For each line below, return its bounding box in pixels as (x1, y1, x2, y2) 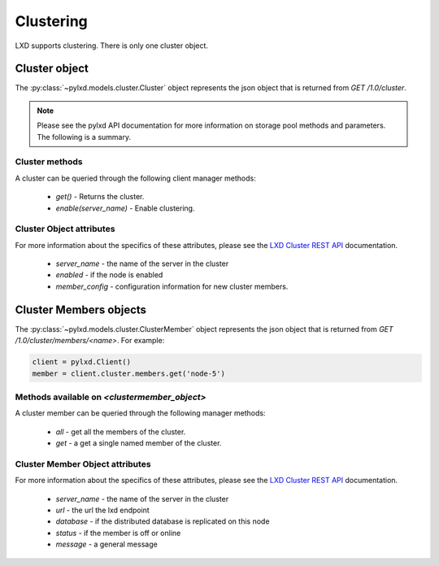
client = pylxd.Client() (32, 358, 132, 367)
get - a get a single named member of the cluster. (55, 438, 222, 448)
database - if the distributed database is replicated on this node (55, 516, 270, 526)
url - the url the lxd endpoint (55, 505, 150, 515)
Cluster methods (15, 156, 83, 168)
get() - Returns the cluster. (55, 192, 145, 202)
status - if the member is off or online (55, 528, 181, 538)
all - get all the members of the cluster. (55, 427, 186, 437)
